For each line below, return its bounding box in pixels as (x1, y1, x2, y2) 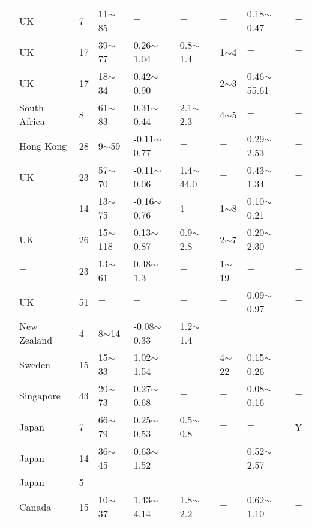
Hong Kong (19, 138, 67, 153)
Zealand (19, 333, 53, 347)
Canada (19, 499, 52, 514)
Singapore (19, 388, 61, 402)
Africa (19, 114, 45, 128)
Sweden (19, 357, 51, 371)
